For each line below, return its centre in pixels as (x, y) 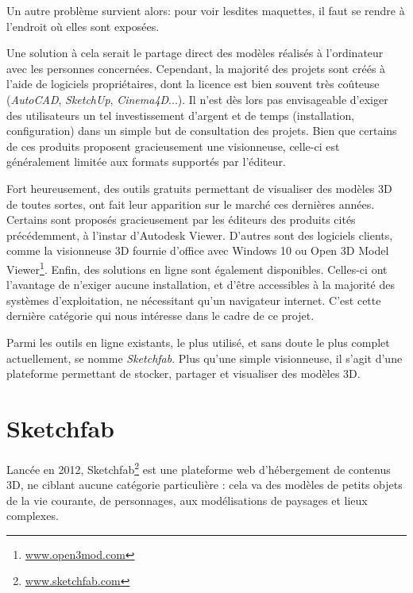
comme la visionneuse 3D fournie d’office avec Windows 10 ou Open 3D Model (198, 250)
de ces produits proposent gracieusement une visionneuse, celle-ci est (173, 146)
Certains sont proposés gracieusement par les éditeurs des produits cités (181, 219)
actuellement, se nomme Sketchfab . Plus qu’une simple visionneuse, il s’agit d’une (205, 358)
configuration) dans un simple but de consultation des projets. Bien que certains (202, 131)
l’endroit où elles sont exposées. (83, 26)
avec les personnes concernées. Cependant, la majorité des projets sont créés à (196, 68)
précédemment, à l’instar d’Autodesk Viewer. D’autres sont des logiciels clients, (200, 235)
